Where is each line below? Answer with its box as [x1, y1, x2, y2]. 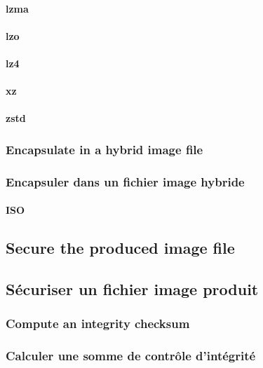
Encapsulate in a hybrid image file [6, 140, 203, 158]
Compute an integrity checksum [6, 315, 190, 332]
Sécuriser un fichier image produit [6, 278, 259, 299]
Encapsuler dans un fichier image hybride [6, 172, 245, 190]
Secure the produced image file [6, 237, 235, 259]
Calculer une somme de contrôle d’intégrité [6, 347, 256, 364]
